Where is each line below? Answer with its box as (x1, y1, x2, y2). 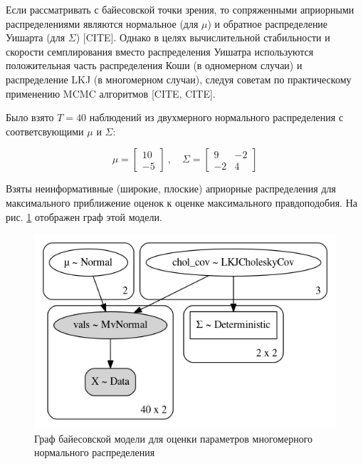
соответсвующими (6, 123, 84, 138)
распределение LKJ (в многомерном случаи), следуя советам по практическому (6, 71, 352, 86)
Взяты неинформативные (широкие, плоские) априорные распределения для (6, 181, 336, 196)
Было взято (6, 110, 54, 125)
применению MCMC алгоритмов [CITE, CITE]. (6, 86, 216, 100)
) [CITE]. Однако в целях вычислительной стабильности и (75, 30, 330, 45)
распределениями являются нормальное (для (6, 16, 199, 31)
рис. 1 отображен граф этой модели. (6, 209, 162, 224)
